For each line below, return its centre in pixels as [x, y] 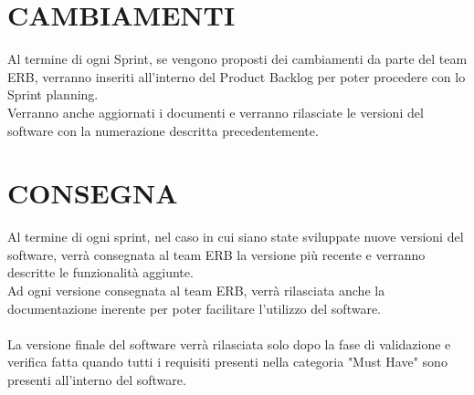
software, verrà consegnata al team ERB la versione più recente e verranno [216, 254]
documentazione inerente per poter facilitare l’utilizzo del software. [194, 308]
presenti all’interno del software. [97, 379]
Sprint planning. [53, 94]
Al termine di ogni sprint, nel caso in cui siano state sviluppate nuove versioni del [236, 237]
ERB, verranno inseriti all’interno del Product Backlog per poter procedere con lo [237, 76]
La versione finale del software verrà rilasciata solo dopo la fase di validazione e [229, 343]
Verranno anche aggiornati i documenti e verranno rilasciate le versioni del [216, 112]
